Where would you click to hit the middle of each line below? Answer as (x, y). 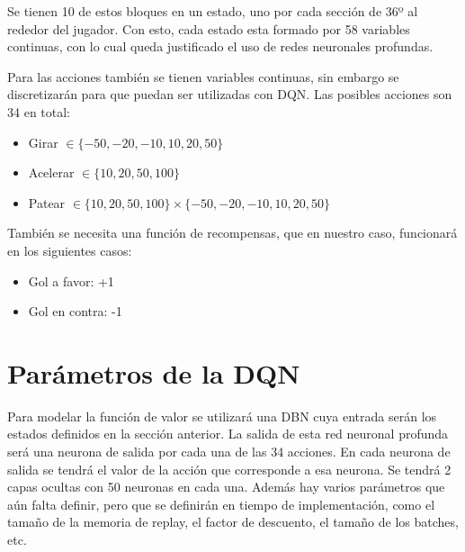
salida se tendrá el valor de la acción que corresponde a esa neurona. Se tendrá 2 (229, 469)
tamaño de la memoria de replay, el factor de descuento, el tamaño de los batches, (233, 522)
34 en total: (39, 111)
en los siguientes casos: (70, 250)
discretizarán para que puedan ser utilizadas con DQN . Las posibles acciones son (230, 94)
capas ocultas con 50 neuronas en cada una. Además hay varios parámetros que (226, 487)
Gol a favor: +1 (71, 281)
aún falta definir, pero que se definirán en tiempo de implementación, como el (221, 504)
